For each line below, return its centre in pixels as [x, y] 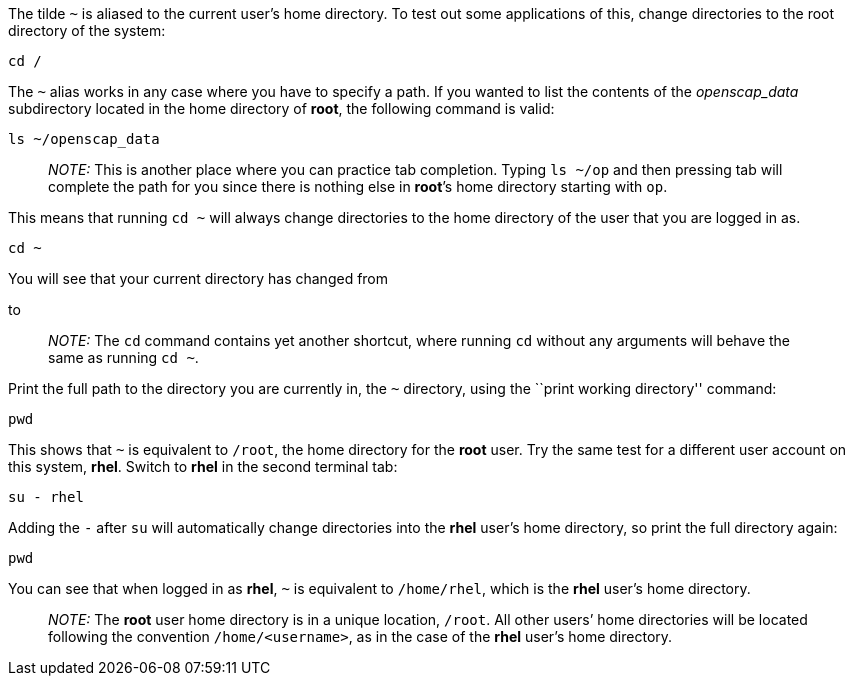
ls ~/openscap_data [84, 139]
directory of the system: [87, 30]
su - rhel [46, 497]
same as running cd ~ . [123, 357]
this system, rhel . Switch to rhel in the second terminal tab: [203, 466]
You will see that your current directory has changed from [198, 278]
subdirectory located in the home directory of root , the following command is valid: [281, 108]
